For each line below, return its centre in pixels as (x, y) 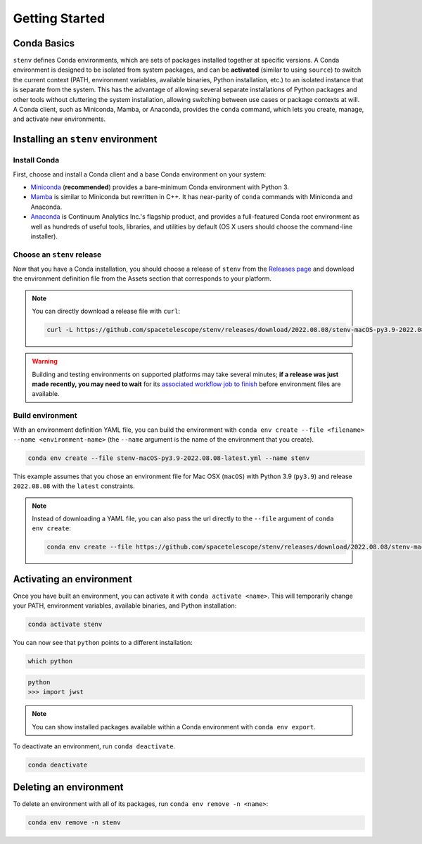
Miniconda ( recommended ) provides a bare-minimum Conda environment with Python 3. (160, 187)
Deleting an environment (68, 787)
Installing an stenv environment (85, 140)
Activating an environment (73, 579)
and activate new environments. (59, 119)
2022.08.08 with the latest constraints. (74, 486)
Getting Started (59, 18)
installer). (44, 236)
